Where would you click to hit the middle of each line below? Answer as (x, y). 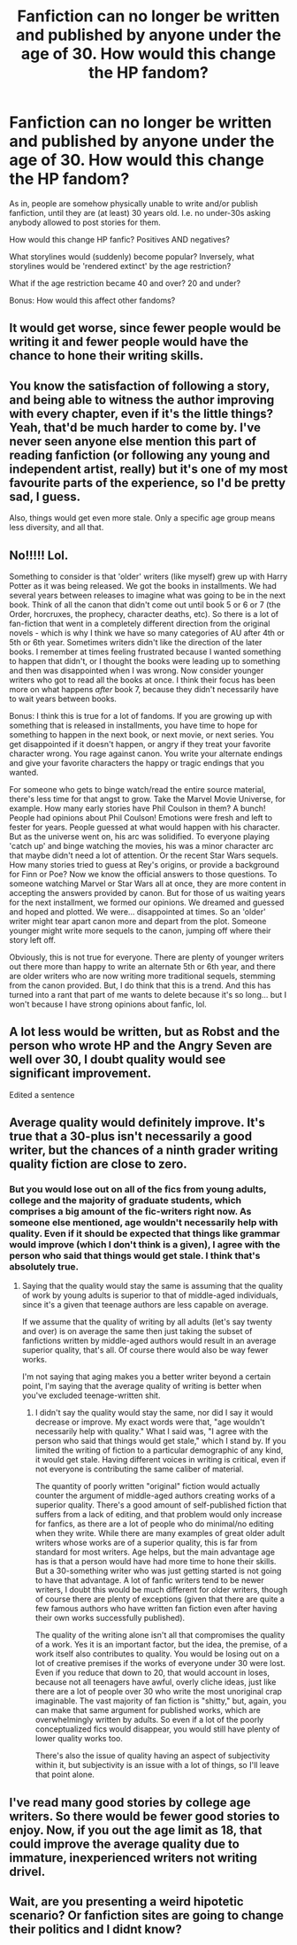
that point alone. (65, 1775)
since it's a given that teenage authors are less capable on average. (145, 1305)
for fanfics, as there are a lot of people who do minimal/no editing (154, 1524)
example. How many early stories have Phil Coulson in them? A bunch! (137, 808)
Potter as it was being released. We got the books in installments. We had (143, 585)
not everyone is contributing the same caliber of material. (140, 1469)
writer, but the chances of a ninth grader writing (144, 1150)
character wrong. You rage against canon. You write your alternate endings (146, 753)
